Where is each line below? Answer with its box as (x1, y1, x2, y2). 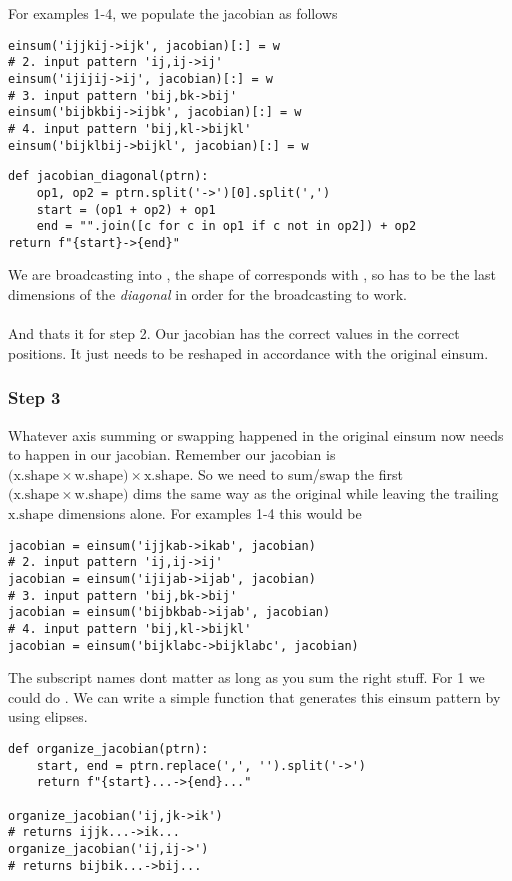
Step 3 (8, 385, 61, 410)
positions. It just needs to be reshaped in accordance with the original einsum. (8, 342, 489, 363)
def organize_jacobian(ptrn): (8, 742, 209, 756)
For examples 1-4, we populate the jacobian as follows (8, 3, 338, 23)
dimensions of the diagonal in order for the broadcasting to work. (8, 284, 407, 305)
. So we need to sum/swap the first (189, 463, 403, 484)
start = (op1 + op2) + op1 (36, 202, 216, 217)
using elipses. (8, 706, 88, 727)
